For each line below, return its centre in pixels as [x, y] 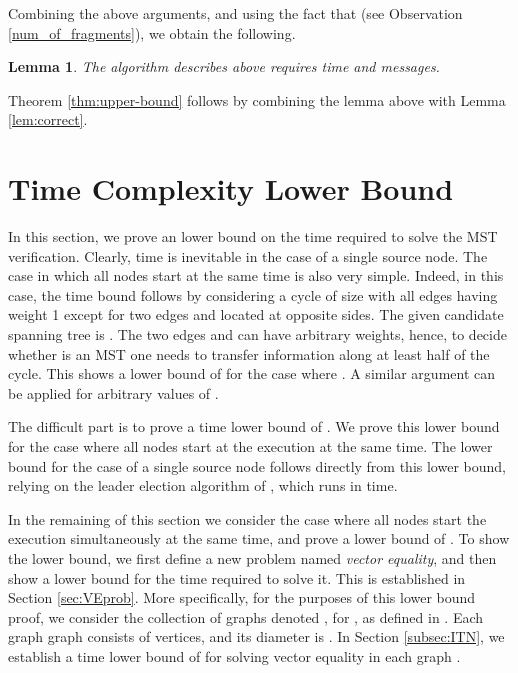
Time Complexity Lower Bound [231, 188]
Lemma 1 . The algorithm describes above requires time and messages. [224, 66]
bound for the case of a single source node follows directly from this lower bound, [257, 465]
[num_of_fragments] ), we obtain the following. [152, 32]
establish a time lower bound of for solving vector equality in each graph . [234, 655]
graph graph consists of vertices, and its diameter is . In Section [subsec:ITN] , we [256, 636]
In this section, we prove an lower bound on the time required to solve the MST [253, 236]
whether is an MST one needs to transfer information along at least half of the [249, 353]
